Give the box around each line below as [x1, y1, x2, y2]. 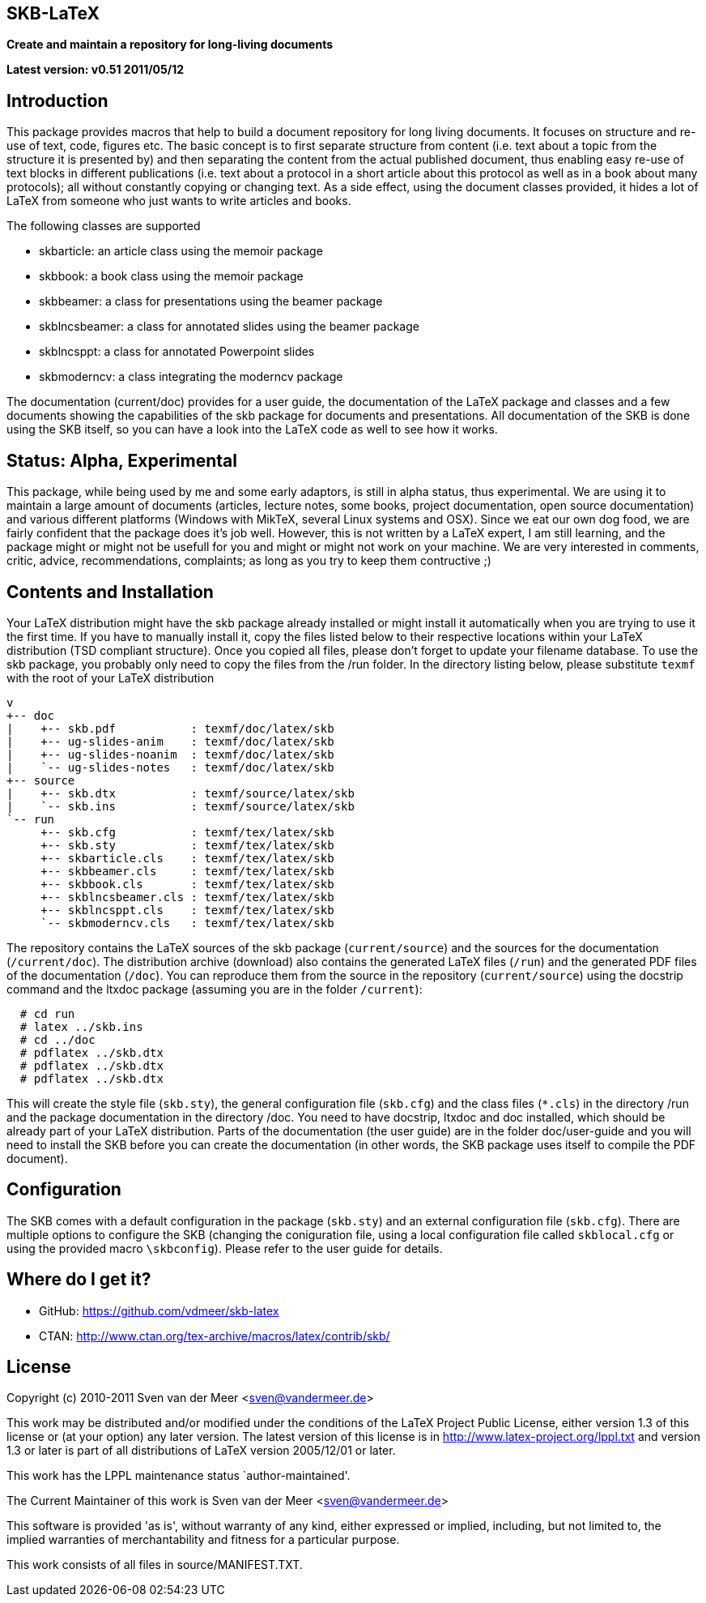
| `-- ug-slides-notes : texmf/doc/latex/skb [6, 760, 334, 774]
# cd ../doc [19, 1032, 96, 1046]
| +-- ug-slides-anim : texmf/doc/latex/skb [6, 734, 334, 748]
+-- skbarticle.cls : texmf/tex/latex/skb [40, 851, 334, 865]
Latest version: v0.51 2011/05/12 [6, 62, 185, 77]
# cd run [19, 1007, 75, 1020]
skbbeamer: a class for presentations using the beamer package [39, 294, 383, 309]
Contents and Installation [6, 581, 214, 602]
